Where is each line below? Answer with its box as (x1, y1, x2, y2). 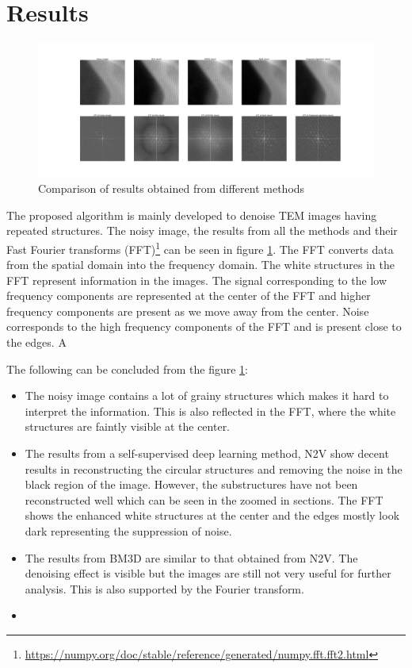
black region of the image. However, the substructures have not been (25, 476, 358, 493)
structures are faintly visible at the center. (25, 418, 231, 435)
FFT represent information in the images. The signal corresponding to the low (6, 271, 387, 288)
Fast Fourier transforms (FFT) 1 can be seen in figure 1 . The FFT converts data (6, 238, 394, 257)
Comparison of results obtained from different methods (38, 180, 305, 197)
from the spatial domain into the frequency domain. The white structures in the (6, 256, 395, 273)
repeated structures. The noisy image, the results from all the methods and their (6, 222, 398, 239)
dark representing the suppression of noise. (25, 523, 232, 539)
